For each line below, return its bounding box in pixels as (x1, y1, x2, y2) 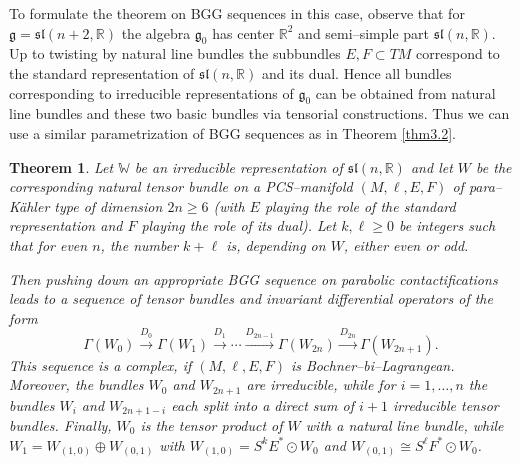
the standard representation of (9, 62, 195, 83)
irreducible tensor (392, 394, 499, 415)
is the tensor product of (140, 415, 283, 436)
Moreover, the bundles (9, 374, 144, 395)
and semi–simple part (298, 22, 429, 43)
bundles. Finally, (9, 415, 112, 436)
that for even (9, 234, 88, 255)
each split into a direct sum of (171, 394, 354, 415)
